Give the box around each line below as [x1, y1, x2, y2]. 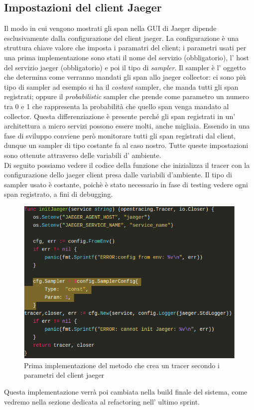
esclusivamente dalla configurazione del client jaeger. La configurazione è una [4, 32, 239, 43]
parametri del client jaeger [24, 370, 105, 380]
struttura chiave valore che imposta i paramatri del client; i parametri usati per [4, 42, 247, 53]
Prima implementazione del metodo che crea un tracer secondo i [24, 360, 220, 370]
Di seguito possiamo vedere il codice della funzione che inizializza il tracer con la [4, 159, 250, 170]
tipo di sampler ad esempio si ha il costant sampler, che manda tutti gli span [4, 81, 239, 92]
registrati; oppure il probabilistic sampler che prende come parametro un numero [4, 91, 249, 102]
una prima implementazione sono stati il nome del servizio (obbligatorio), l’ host [4, 52, 249, 62]
